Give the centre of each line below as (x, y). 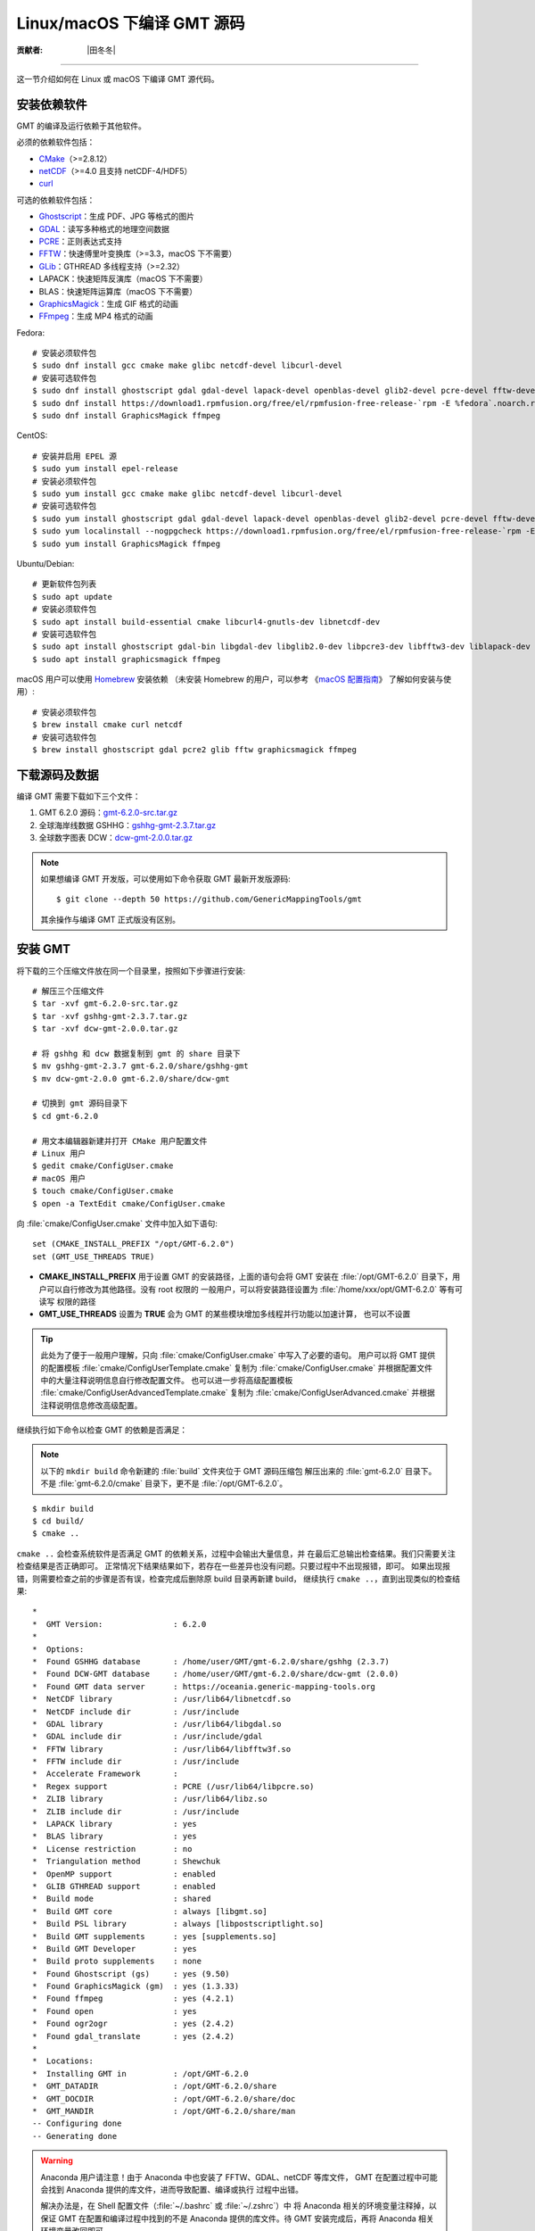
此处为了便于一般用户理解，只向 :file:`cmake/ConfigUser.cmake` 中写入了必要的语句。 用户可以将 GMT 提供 (238, 1356)
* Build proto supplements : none (117, 1961)
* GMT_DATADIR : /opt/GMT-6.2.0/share (155, 2086)
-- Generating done (75, 2136)
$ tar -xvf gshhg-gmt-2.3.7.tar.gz (110, 1016)
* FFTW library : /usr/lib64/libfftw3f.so (162, 1749)
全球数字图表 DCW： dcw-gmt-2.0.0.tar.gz (116, 838)
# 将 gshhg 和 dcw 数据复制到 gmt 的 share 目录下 (136, 1053)
